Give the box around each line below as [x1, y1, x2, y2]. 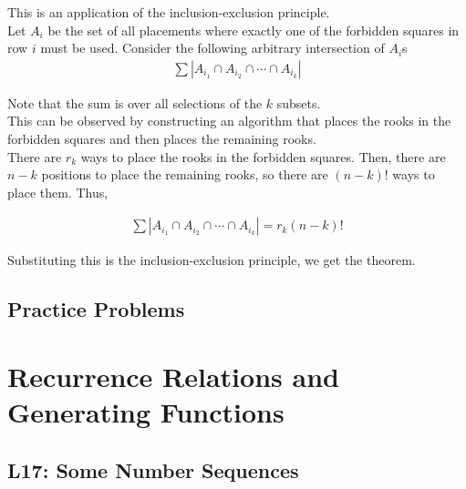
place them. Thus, [7, 182, 109, 201]
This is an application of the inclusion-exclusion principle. [7, 3, 330, 21]
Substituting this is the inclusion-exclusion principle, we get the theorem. [7, 250, 416, 270]
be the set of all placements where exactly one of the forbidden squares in [47, 20, 460, 39]
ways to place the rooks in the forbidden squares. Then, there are [80, 147, 446, 166]
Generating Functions [7, 393, 285, 431]
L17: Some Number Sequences [7, 455, 299, 484]
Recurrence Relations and [7, 357, 339, 394]
